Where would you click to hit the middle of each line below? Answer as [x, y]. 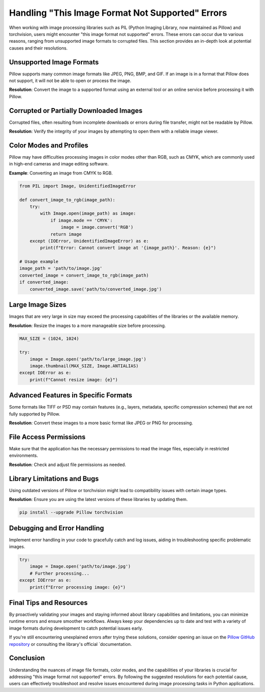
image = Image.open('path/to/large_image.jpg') [88, 359]
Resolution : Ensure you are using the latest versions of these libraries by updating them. [98, 499]
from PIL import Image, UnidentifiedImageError [78, 186]
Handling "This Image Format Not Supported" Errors [118, 13]
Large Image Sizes [38, 305]
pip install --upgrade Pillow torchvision [71, 512]
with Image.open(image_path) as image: [88, 213]
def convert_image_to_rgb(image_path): [67, 200]
